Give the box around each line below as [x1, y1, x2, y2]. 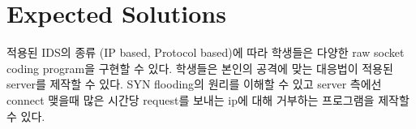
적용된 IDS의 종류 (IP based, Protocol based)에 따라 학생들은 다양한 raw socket [6, 44, 405, 61]
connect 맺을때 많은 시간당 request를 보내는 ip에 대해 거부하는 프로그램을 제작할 [6, 91, 410, 108]
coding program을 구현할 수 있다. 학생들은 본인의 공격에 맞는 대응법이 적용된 [6, 59, 393, 76]
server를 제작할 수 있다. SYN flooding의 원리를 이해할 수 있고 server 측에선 [6, 75, 382, 92]
